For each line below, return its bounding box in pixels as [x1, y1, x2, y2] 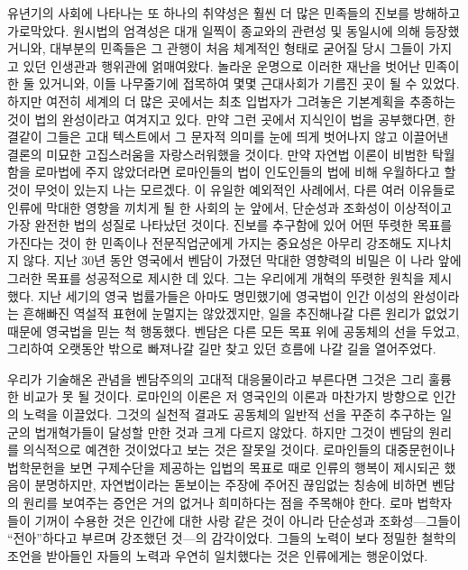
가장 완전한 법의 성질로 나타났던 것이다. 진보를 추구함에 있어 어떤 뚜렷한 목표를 [7, 216, 453, 234]
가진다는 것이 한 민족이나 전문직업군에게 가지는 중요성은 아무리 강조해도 [7, 233, 413, 252]
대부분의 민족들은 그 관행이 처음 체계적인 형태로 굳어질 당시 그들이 [50, 39, 425, 58]
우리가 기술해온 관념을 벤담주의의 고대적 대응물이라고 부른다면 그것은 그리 [7, 369, 425, 388]
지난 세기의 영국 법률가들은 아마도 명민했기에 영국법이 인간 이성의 [38, 286, 409, 305]
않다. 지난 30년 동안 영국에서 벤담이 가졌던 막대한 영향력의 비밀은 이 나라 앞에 [23, 251, 462, 270]
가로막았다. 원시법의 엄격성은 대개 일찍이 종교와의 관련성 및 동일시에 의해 [7, 21, 421, 40]
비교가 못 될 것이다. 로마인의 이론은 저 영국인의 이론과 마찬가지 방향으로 [23, 387, 429, 406]
